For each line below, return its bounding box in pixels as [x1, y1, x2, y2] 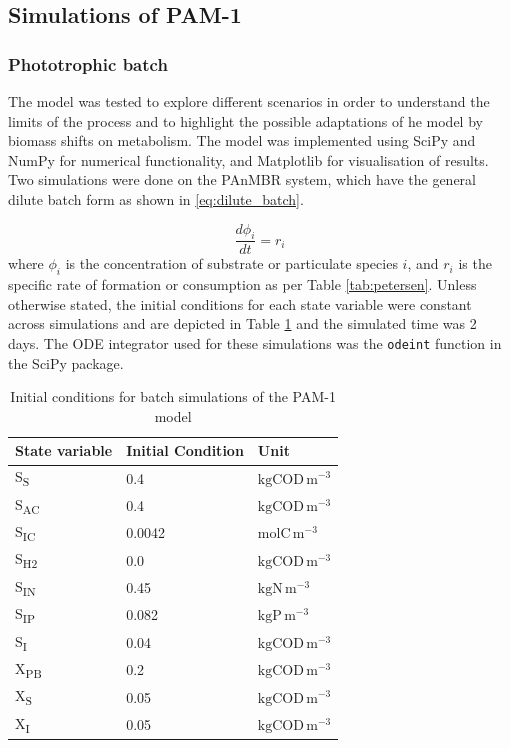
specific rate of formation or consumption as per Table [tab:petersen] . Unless [8, 274, 477, 295]
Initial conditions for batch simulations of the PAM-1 [10, 386, 336, 407]
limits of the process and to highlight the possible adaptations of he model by [8, 110, 483, 131]
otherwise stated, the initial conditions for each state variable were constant [8, 293, 472, 314]
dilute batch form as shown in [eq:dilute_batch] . [8, 188, 304, 209]
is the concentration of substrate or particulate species [65, 253, 398, 274]
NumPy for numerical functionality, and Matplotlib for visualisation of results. [8, 149, 489, 170]
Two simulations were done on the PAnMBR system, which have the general [8, 169, 476, 190]
